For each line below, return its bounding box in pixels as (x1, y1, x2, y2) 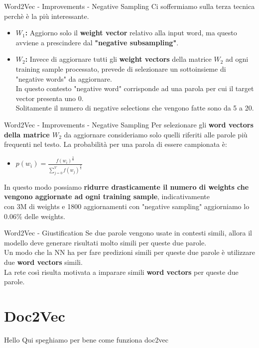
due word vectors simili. (4, 257, 83, 267)
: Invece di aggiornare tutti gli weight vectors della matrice (25, 54, 212, 64)
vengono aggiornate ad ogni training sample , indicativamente (4, 191, 210, 202)
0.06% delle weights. (4, 211, 65, 221)
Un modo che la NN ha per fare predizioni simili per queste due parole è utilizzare (4, 247, 255, 257)
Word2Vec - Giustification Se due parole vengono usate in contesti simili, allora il (4, 228, 252, 238)
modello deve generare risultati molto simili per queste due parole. (4, 237, 207, 247)
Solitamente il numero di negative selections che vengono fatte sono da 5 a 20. (15, 103, 254, 113)
